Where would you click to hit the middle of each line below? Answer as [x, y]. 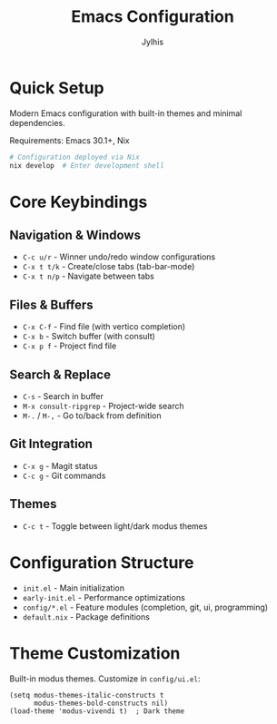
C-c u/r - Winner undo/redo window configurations [119, 257]
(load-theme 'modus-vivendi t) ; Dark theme [97, 711]
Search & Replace [60, 374]
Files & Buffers [51, 304]
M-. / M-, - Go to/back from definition [92, 416]
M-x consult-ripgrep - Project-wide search [103, 406]
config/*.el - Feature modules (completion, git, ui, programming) [145, 607]
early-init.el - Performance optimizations [104, 597]
